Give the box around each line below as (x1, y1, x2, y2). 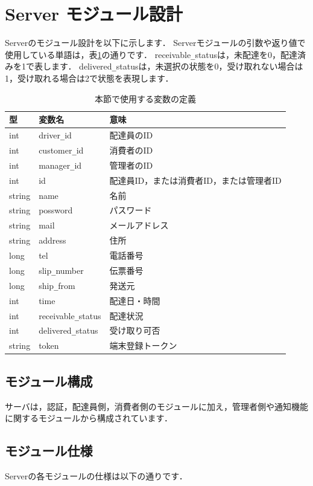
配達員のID (109, 129, 153, 141)
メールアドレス (109, 219, 169, 232)
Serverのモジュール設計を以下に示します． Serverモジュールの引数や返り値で (5, 36, 306, 49)
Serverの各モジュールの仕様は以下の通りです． (5, 470, 188, 482)
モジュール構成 (5, 371, 93, 390)
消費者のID (109, 144, 153, 156)
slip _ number (39, 264, 84, 276)
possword (39, 204, 73, 216)
